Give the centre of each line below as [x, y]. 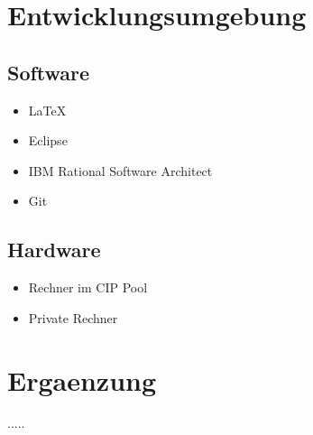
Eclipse [48, 140]
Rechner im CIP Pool [88, 287]
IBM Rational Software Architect [120, 170]
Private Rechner [73, 317]
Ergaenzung [82, 379]
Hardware [54, 250]
